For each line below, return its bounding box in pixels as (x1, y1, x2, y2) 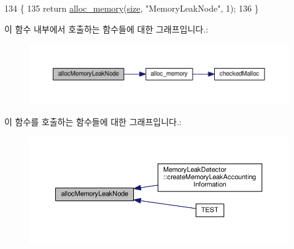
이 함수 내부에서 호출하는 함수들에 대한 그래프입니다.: (4, 22, 208, 35)
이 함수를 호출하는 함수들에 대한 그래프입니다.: (4, 115, 182, 128)
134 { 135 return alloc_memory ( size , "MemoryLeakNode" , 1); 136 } (4, 2, 259, 14)
